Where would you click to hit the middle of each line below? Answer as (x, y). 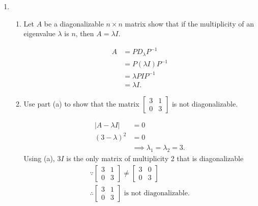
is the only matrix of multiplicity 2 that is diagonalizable (155, 158)
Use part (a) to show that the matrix (81, 103)
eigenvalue (39, 33)
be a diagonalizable (74, 23)
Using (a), (39, 158)
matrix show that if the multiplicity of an (189, 23)
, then (85, 33)
